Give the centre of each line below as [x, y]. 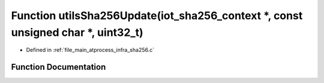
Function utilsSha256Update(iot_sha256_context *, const [157, 16]
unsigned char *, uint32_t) [77, 32]
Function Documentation [58, 67]
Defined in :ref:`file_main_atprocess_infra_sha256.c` [90, 50]
